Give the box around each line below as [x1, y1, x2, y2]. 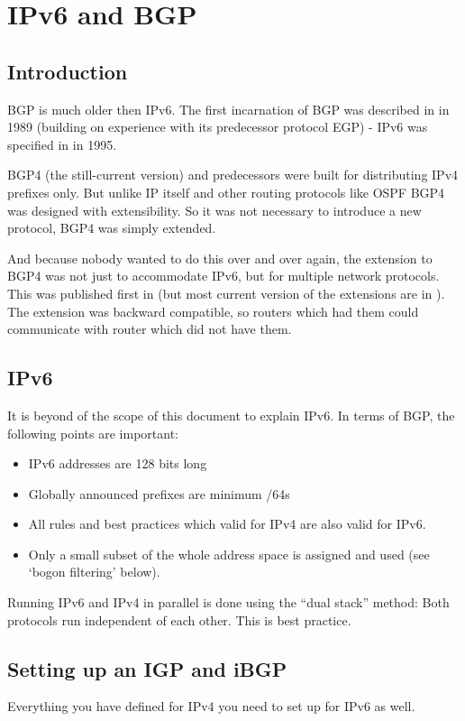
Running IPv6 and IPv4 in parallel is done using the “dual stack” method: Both [7, 593, 450, 612]
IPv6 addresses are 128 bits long [28, 454, 207, 473]
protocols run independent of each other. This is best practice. [7, 610, 351, 629]
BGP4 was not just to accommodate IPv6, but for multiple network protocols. [7, 266, 440, 285]
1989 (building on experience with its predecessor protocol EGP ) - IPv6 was [7, 117, 428, 136]
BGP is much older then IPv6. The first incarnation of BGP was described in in [7, 99, 450, 118]
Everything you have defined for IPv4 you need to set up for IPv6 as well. [7, 697, 415, 716]
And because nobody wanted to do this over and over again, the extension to [7, 248, 433, 267]
